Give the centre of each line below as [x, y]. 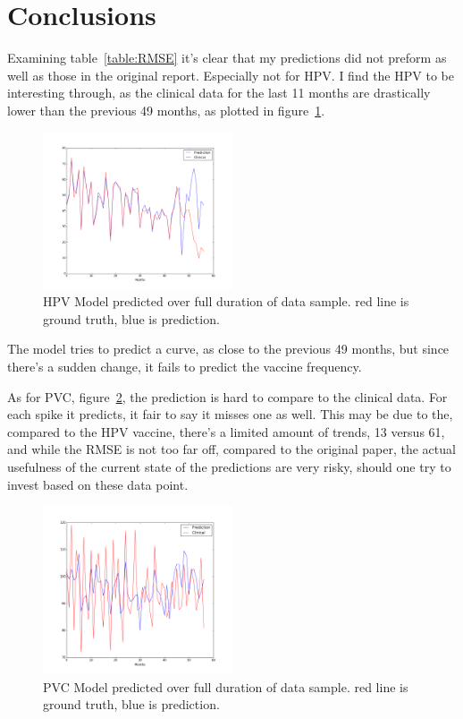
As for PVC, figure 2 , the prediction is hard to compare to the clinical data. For [227, 396]
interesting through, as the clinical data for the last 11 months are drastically [219, 93]
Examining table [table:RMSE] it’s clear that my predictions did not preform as [227, 58]
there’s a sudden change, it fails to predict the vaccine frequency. [185, 367]
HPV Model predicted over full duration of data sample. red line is [226, 301]
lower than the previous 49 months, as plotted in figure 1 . [166, 110]
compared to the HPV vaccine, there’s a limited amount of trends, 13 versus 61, [226, 431]
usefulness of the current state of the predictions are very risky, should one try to [229, 466]
